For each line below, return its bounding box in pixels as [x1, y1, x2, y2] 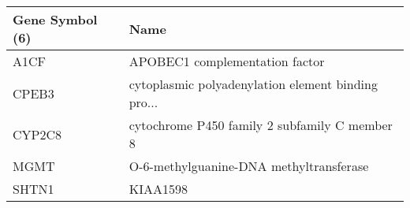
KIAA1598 [129, 180, 188, 198]
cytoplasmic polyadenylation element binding [129, 75, 378, 93]
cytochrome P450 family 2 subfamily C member [129, 116, 393, 134]
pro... [129, 93, 158, 111]
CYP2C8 [13, 124, 62, 143]
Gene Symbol [13, 10, 98, 28]
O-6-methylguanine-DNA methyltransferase [129, 157, 369, 175]
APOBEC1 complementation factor [129, 52, 325, 70]
